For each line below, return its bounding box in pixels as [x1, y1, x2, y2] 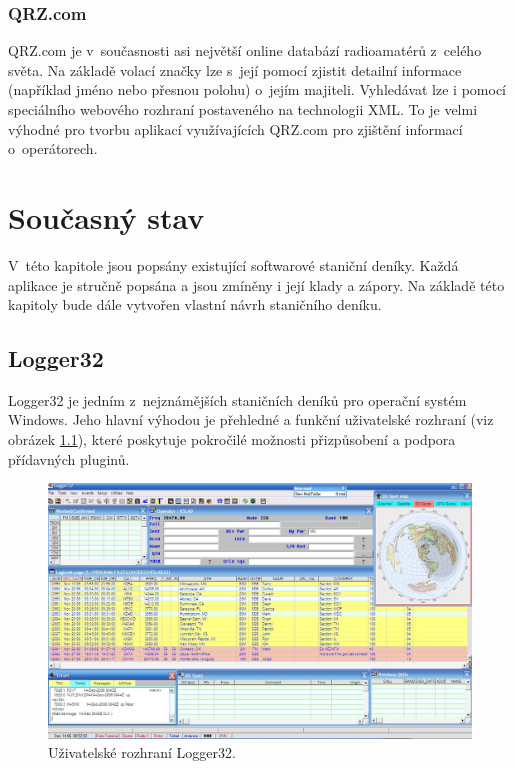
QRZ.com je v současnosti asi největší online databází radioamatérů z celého [8, 40, 482, 61]
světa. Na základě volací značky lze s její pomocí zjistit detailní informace [8, 59, 462, 80]
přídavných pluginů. [8, 448, 130, 469]
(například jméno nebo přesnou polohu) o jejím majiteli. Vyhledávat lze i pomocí [8, 79, 506, 100]
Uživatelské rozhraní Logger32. [48, 742, 236, 763]
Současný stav [8, 196, 205, 237]
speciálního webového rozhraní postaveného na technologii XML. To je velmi [8, 99, 478, 119]
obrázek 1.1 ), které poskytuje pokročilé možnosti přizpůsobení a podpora [8, 429, 456, 450]
